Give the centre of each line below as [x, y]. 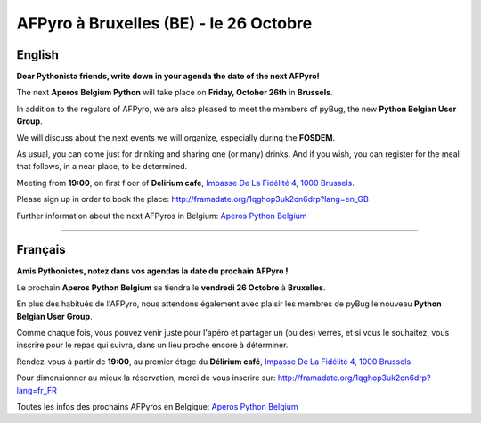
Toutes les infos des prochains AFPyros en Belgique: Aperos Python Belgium [157, 407]
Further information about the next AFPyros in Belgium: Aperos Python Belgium [162, 216]
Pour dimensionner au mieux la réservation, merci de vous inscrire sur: [146, 378]
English [38, 55]
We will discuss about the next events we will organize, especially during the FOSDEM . [176, 137]
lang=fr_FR [37, 390]
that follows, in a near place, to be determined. [102, 167]
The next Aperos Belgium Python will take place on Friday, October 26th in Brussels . [175, 93]
